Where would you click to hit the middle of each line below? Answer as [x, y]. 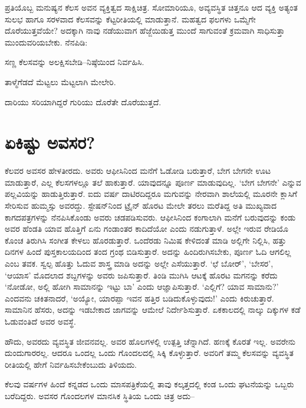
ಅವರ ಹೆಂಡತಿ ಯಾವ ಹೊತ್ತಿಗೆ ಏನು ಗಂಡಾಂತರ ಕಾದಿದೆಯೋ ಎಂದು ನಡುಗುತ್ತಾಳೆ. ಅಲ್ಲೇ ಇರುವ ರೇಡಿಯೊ [147, 229]
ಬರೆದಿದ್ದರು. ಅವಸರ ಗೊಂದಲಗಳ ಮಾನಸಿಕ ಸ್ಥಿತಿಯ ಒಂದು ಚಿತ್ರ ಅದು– [100, 395]
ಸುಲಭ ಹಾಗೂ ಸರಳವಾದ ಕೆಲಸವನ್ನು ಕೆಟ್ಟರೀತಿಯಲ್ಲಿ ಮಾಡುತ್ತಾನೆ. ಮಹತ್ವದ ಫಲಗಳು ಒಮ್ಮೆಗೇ [130, 19]
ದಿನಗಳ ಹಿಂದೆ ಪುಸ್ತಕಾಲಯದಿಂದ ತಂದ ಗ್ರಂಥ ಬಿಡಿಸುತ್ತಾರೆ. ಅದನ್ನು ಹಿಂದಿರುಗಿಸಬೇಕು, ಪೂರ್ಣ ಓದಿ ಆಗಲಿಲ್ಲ [148, 252]
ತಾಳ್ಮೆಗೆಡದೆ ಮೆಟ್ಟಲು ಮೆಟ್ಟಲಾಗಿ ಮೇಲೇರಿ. [60, 81]
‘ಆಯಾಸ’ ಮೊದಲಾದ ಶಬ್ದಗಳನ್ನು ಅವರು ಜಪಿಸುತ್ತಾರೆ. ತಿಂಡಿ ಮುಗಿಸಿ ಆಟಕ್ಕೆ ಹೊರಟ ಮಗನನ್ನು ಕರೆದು [141, 275]
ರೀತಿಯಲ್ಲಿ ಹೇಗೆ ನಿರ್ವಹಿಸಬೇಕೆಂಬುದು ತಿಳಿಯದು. [71, 364]
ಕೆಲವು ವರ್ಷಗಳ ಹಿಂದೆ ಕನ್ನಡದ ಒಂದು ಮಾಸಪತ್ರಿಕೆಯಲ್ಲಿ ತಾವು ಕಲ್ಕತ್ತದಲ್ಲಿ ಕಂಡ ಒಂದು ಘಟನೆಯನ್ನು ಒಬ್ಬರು [149, 384]
